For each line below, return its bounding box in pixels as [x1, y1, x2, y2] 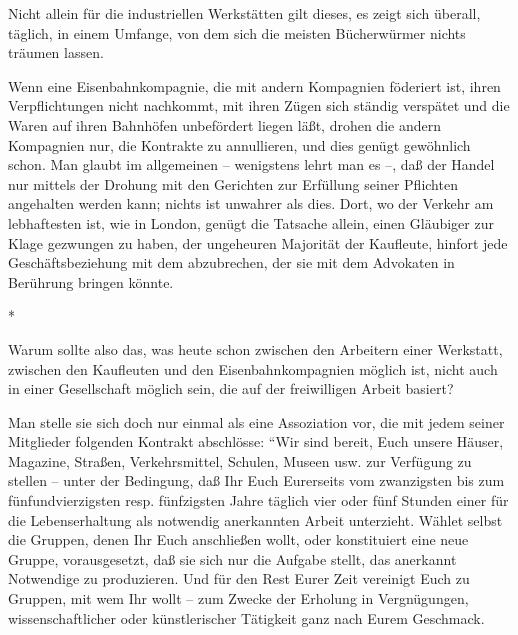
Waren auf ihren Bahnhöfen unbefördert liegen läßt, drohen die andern [8, 114, 441, 135]
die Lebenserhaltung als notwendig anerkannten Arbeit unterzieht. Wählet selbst [8, 509, 503, 530]
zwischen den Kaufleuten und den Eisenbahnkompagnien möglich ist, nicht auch [8, 358, 498, 379]
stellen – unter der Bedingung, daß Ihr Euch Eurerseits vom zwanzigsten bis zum [8, 470, 505, 491]
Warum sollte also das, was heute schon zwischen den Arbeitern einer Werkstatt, [8, 338, 503, 359]
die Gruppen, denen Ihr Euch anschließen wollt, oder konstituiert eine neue [8, 529, 469, 550]
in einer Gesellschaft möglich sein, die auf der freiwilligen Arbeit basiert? [8, 378, 454, 399]
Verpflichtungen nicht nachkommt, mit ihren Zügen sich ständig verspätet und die [8, 95, 510, 116]
